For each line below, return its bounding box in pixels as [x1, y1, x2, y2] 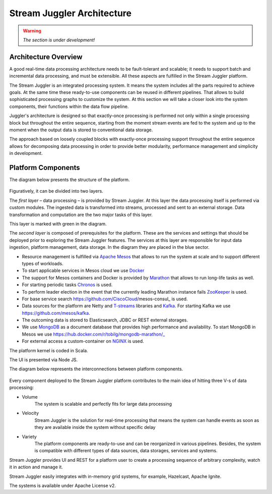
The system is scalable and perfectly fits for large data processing [34, 401, 172, 407]
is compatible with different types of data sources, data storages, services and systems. [34, 448, 218, 454]
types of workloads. [22, 260, 63, 266]
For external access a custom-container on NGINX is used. [22, 338, 145, 344]
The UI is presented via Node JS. [9, 357, 78, 363]
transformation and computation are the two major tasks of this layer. [9, 211, 153, 217]
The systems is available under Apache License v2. [9, 482, 116, 488]
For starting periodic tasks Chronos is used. [22, 282, 113, 288]
